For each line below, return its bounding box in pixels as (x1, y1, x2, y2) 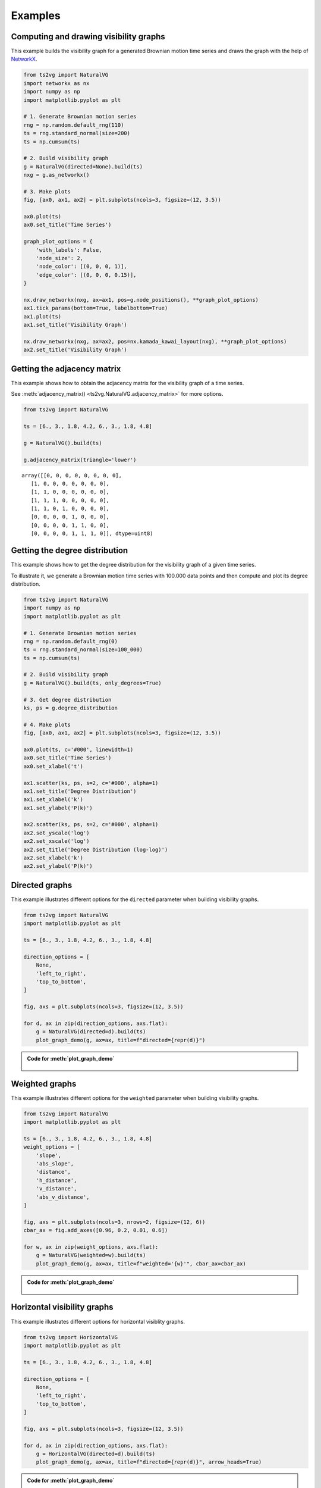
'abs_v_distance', (36, 1193, 90, 1201)
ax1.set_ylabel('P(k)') (23, 804, 93, 811)
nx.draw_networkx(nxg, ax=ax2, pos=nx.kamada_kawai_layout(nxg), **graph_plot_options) (23, 338, 287, 345)
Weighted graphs (11, 1079, 77, 1089)
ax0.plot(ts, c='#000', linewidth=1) (23, 746, 134, 753)
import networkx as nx (23, 80, 90, 86)
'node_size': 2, (36, 255, 83, 262)
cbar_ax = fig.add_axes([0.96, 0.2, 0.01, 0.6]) (23, 1227, 168, 1234)
